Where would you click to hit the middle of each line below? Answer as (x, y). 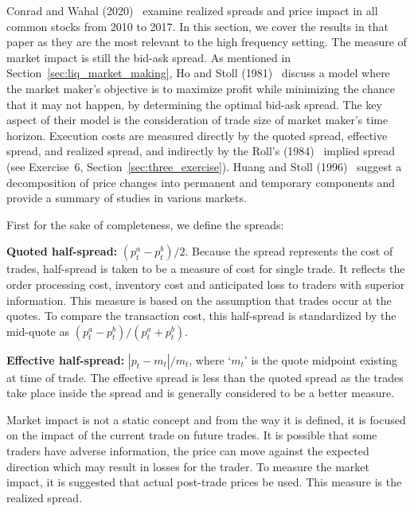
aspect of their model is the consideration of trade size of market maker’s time (197, 120)
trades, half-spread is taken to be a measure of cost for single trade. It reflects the (206, 269)
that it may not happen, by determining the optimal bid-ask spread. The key (194, 104)
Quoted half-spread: (62, 251)
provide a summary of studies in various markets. (127, 198)
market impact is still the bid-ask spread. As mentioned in (149, 57)
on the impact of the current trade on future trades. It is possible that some (192, 435)
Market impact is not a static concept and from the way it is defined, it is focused (206, 419)
